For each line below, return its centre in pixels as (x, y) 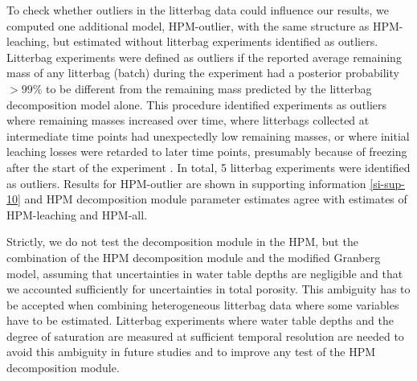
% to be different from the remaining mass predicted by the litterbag (202, 88)
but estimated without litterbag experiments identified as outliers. (215, 41)
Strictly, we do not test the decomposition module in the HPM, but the (182, 242)
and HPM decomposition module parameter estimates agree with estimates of (216, 199)
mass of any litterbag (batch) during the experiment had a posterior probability (203, 73)
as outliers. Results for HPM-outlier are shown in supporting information (186, 183)
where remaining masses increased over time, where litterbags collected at (188, 120)
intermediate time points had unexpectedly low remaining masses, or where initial (208, 135)
